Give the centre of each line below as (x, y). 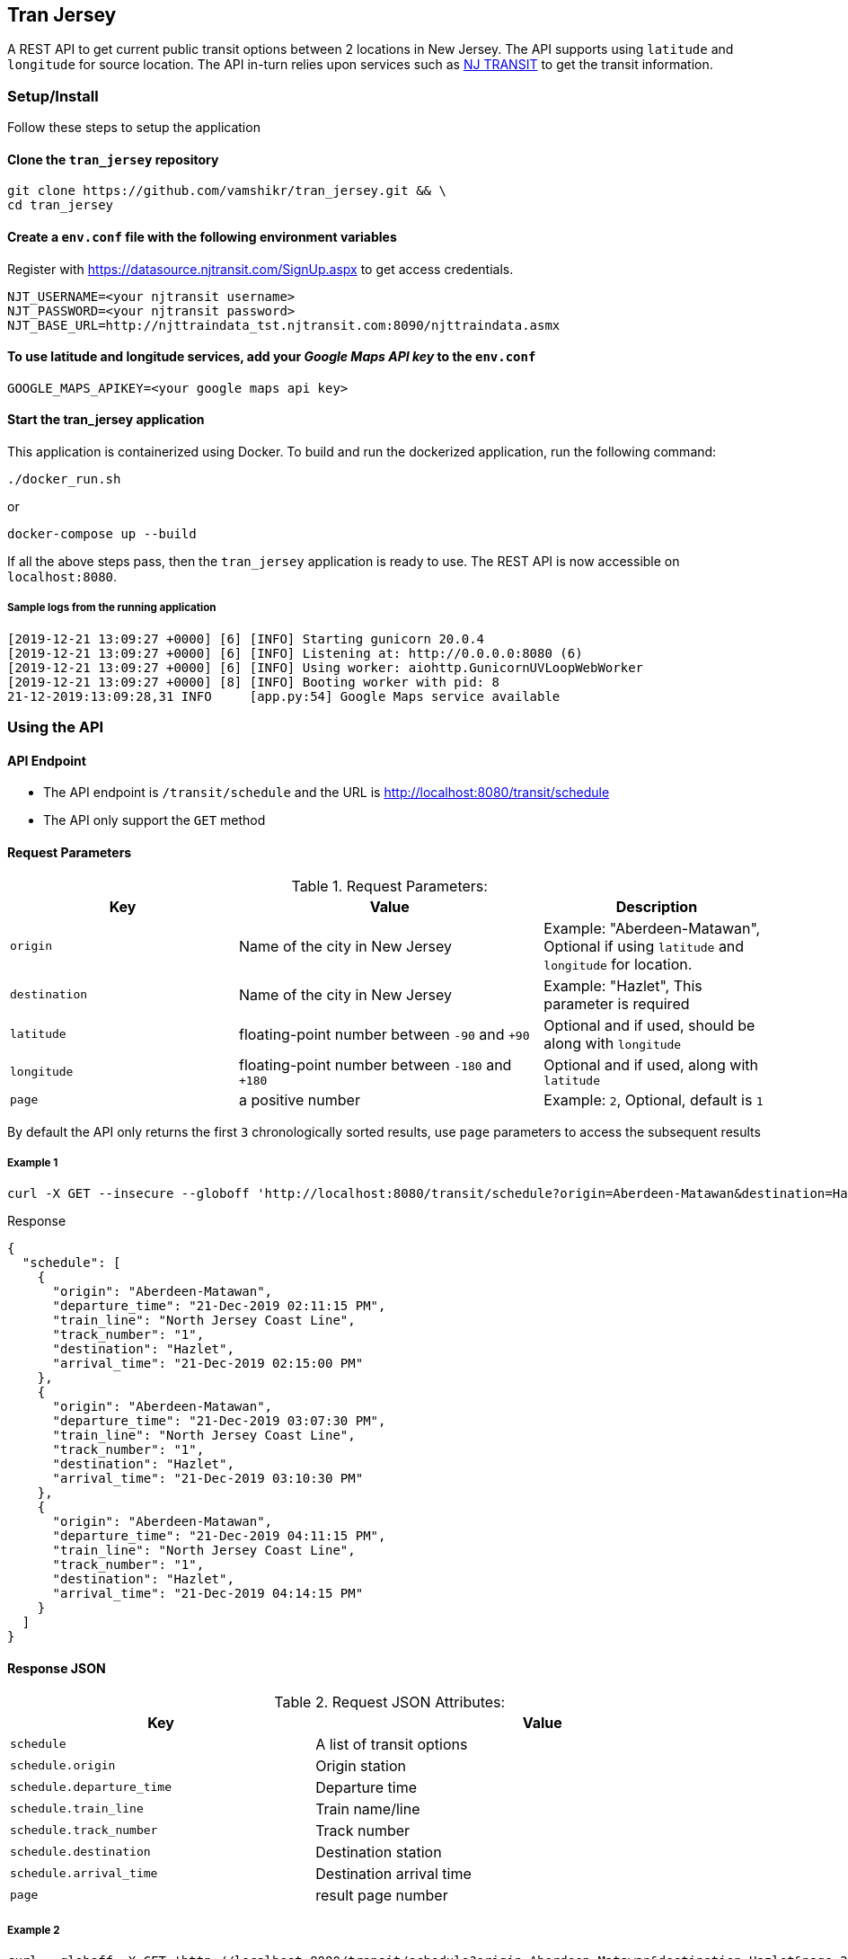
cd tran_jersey (61, 205)
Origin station (361, 1765)
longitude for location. (618, 964)
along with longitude (613, 1043)
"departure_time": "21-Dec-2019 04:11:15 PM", (219, 1536)
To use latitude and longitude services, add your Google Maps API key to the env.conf (272, 357)
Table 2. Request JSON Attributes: (390, 1702)
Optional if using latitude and (644, 946)
